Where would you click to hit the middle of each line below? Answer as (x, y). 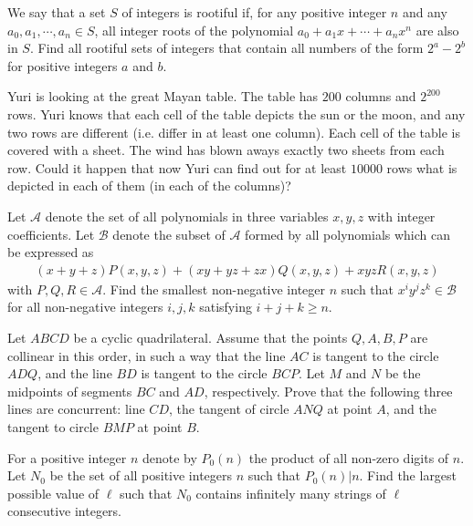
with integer (401, 216)
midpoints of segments (70, 391)
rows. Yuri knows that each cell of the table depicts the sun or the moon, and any (236, 113)
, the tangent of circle (229, 409)
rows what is (422, 167)
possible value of (53, 493)
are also (437, 30)
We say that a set (57, 12)
